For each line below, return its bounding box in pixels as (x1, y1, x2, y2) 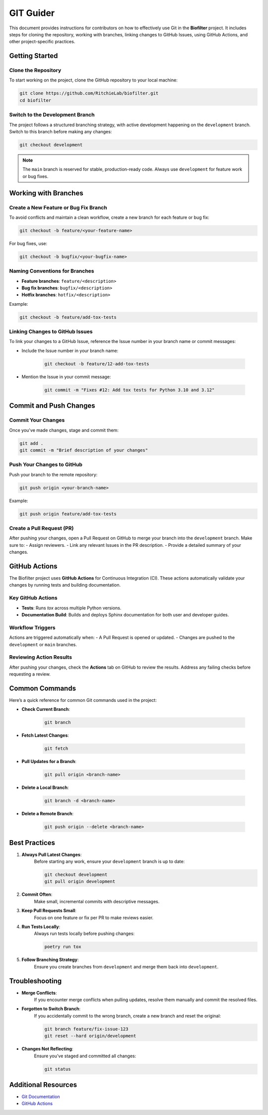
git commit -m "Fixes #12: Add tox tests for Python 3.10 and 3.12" (44, 387, 215, 393)
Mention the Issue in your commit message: (21, 373, 111, 380)
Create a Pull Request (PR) (9, 524, 74, 531)
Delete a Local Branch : (21, 784, 69, 790)
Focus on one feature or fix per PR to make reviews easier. (34, 915, 154, 921)
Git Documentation (21, 1094, 60, 1100)
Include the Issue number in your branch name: (21, 347, 119, 353)
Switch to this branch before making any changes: (9, 128, 112, 134)
